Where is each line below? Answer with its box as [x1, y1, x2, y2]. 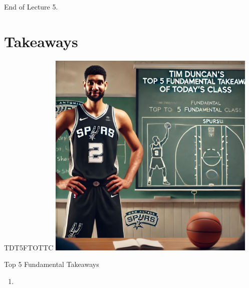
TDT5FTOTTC [4, 242, 54, 252]
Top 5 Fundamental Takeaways [4, 259, 99, 269]
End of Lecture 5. [4, 2, 58, 12]
